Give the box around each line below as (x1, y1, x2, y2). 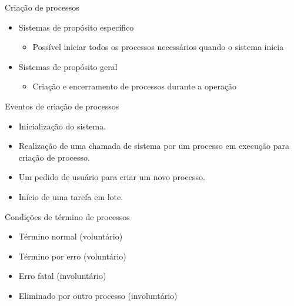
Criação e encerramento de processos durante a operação (32, 80, 237, 92)
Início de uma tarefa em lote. (18, 190, 123, 202)
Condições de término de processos (5, 210, 130, 222)
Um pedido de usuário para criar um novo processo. (18, 171, 205, 183)
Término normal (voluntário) (18, 230, 123, 242)
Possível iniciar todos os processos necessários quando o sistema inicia (32, 41, 284, 53)
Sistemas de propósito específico (18, 21, 134, 33)
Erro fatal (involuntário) (18, 270, 106, 282)
